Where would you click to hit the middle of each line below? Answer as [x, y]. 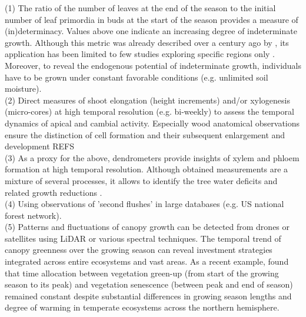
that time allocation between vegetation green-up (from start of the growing [142, 273]
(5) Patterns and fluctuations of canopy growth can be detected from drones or [147, 227]
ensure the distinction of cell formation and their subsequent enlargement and [145, 134]
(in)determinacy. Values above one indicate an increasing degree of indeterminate [151, 31]
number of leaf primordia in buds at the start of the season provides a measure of [152, 19]
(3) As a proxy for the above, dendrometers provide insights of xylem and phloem [152, 157]
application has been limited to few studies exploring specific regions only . [140, 54]
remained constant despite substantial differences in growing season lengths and [148, 296]
